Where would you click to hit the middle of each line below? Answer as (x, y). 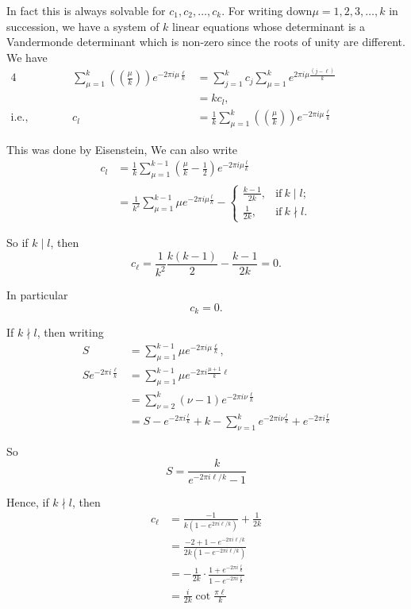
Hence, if (28, 501)
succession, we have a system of (83, 26)
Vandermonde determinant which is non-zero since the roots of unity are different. (206, 42)
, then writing (70, 332)
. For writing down (267, 10)
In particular (37, 295)
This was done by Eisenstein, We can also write (122, 150)
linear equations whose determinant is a (269, 26)
